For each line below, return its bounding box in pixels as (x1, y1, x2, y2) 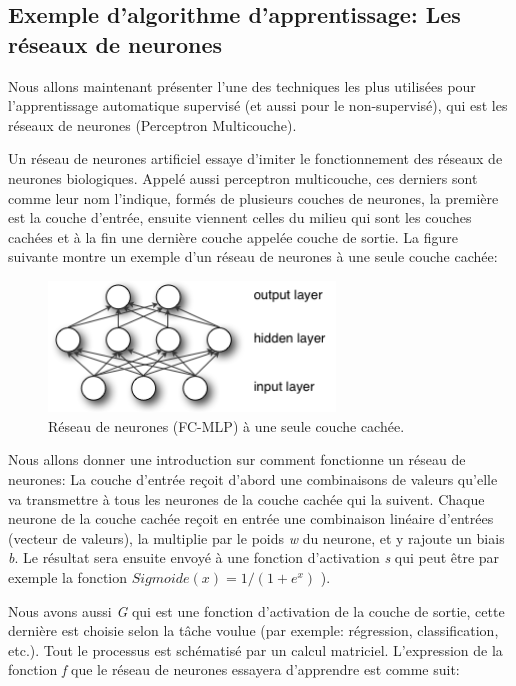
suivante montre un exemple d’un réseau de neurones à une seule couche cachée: (8, 246, 498, 267)
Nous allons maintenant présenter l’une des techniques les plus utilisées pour (8, 75, 476, 96)
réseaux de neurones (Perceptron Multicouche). (8, 114, 297, 135)
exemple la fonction (8, 567, 127, 588)
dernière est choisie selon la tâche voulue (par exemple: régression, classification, (8, 620, 499, 641)
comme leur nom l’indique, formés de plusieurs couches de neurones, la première (8, 187, 499, 208)
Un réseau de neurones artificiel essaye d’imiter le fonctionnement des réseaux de (8, 148, 503, 169)
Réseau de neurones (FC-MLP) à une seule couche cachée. (48, 415, 405, 436)
